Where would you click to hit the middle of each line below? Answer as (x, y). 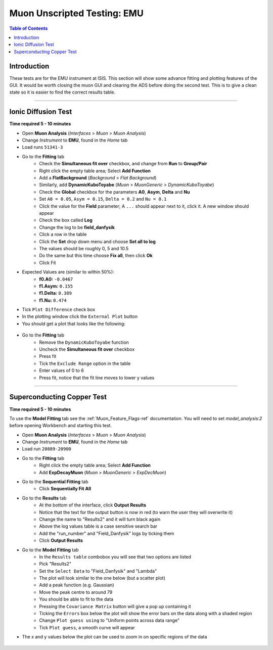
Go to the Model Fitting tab (50, 550)
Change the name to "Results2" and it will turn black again (100, 519)
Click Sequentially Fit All (65, 489)
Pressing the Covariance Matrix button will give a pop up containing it (115, 606)
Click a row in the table (63, 235)
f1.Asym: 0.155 (56, 286)
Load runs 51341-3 (42, 147)
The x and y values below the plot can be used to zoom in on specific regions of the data (115, 637)
